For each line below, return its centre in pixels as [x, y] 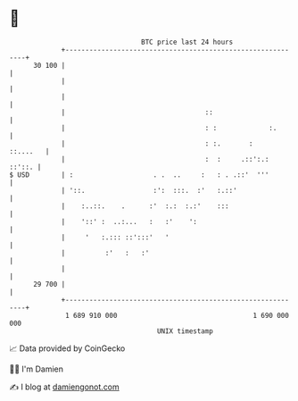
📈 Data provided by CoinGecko [67, 348]
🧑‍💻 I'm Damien [37, 369]
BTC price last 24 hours [187, 42]
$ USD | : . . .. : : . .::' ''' [139, 175]
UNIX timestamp [185, 331]
